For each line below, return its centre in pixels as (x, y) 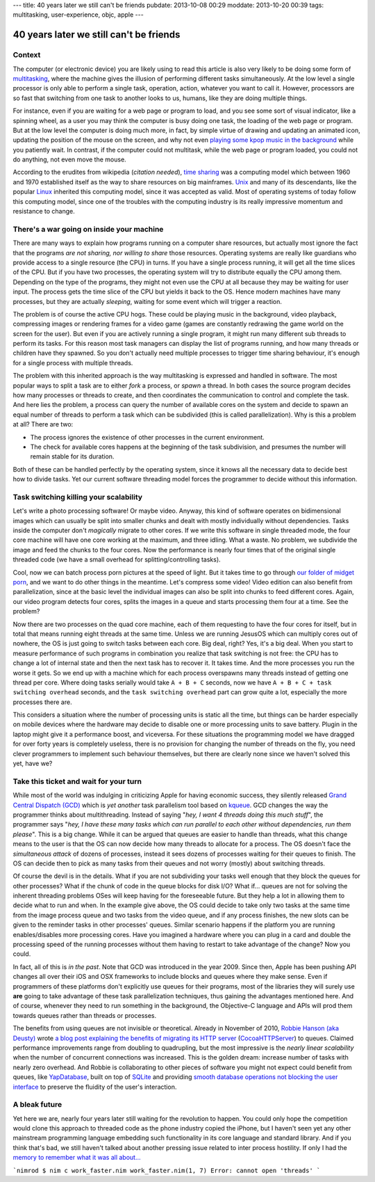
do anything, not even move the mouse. (69, 159)
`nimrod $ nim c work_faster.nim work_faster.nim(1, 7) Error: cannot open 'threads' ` (167, 1170)
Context (27, 55)
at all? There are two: (43, 424)
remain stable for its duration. (72, 456)
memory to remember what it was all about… (77, 1158)
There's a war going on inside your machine (88, 229)
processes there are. (42, 702)
